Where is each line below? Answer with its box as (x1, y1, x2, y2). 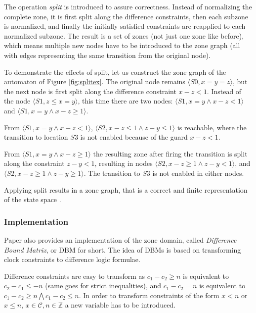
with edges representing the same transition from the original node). (4, 50, 211, 60)
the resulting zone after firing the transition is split (93, 148, 248, 158)
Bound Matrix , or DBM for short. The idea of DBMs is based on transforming (4, 244, 241, 255)
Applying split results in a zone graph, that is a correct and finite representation (4, 184, 248, 195)
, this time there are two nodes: (78, 96, 173, 106)
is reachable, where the (177, 122, 247, 132)
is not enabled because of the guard (80, 132, 188, 142)
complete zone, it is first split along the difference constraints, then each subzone (4, 11, 249, 21)
